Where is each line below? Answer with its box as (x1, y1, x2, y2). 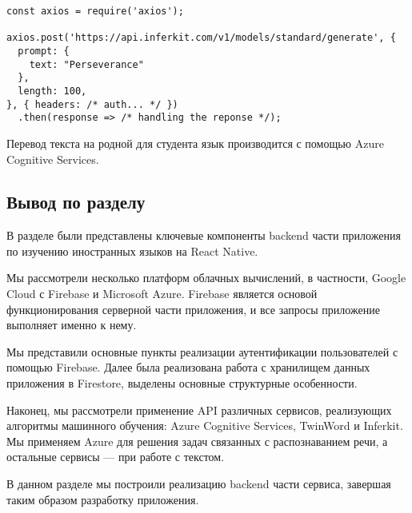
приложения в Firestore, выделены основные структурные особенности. (6, 375, 358, 392)
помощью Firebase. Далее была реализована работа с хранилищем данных (6, 359, 370, 376)
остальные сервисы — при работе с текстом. (6, 448, 225, 465)
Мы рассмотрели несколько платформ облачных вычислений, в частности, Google (6, 269, 406, 286)
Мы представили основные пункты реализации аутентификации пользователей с (6, 343, 398, 360)
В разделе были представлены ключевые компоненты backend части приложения (6, 227, 401, 244)
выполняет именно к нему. (6, 316, 137, 333)
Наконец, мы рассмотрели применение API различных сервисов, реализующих (6, 401, 392, 418)
